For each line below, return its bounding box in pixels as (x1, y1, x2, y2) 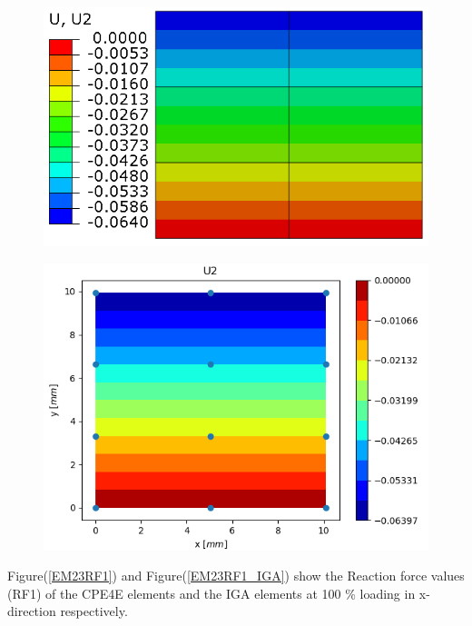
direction (7, 601, 56, 621)
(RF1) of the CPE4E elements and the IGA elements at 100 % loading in (7, 583, 416, 602)
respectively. (60, 601, 128, 621)
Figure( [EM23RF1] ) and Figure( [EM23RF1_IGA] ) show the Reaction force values (7, 566, 465, 585)
